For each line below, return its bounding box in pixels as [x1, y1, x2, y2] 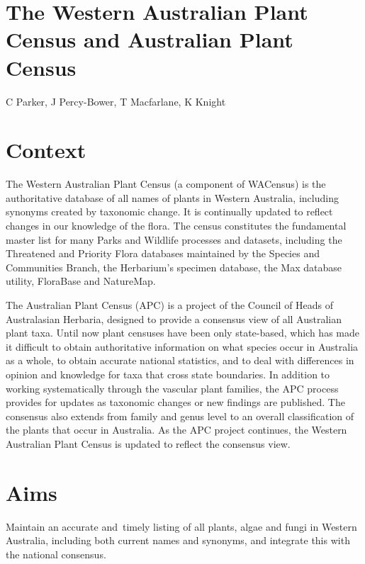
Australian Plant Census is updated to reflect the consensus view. [6, 436, 291, 451]
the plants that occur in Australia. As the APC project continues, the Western [6, 422, 347, 437]
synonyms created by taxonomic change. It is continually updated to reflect [6, 204, 333, 219]
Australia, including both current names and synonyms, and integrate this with [6, 533, 350, 548]
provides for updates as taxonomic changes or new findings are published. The [6, 395, 345, 410]
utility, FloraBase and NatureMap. [6, 273, 156, 288]
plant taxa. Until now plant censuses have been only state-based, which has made [6, 325, 359, 340]
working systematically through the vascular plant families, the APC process [6, 380, 339, 395]
